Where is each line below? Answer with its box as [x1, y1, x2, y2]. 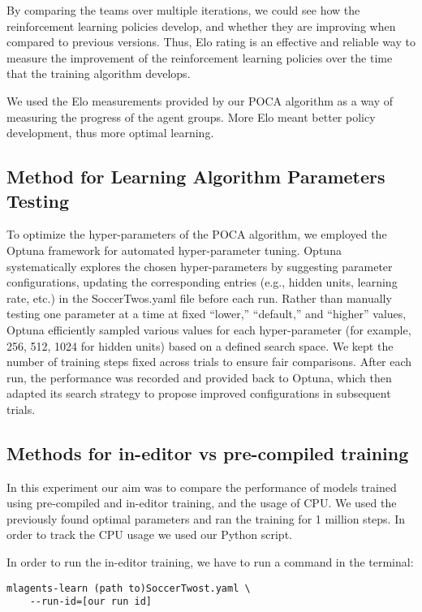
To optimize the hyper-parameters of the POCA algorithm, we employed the [6, 226, 387, 243]
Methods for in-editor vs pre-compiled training [6, 440, 409, 465]
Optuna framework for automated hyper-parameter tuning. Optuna [6, 241, 342, 258]
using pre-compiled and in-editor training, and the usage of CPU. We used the [6, 494, 397, 511]
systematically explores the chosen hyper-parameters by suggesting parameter [6, 257, 393, 274]
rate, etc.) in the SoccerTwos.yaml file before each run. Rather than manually [6, 289, 392, 306]
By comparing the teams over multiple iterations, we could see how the [6, 2, 360, 18]
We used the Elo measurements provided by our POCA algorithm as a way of [6, 92, 394, 109]
